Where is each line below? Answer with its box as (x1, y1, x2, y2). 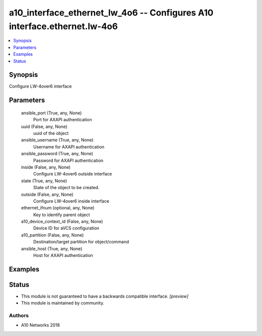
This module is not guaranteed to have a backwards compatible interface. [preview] (21, 293, 189, 299)
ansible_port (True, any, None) (21, 110, 82, 116)
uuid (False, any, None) (21, 124, 67, 129)
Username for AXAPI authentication (33, 144, 104, 150)
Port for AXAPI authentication (33, 117, 92, 123)
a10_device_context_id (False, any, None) (21, 219, 103, 224)
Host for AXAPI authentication (33, 253, 93, 258)
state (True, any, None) (21, 177, 67, 184)
